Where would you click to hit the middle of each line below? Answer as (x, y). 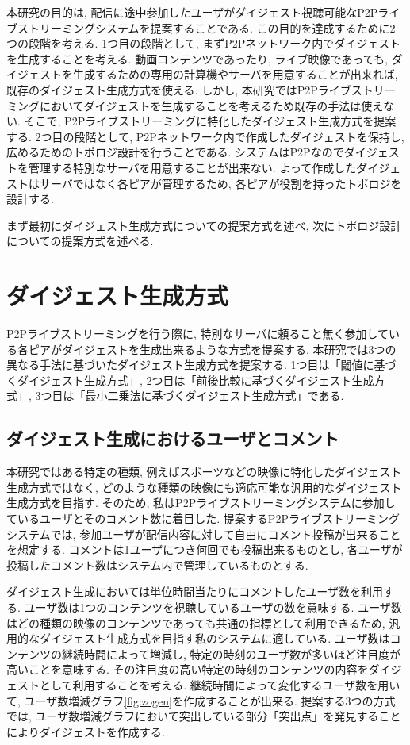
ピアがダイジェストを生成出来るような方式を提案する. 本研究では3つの (212, 349)
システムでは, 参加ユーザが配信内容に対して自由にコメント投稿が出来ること (204, 534)
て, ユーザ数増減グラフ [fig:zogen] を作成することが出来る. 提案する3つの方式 (201, 700)
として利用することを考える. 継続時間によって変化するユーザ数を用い (220, 684)
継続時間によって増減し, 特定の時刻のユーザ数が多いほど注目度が (231, 653)
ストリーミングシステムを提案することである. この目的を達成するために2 (206, 27)
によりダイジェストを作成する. (86, 731)
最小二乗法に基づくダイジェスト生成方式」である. (215, 396)
